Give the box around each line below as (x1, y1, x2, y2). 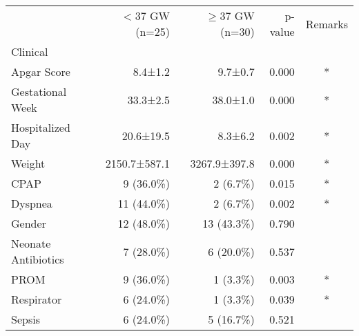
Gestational (11, 83, 67, 99)
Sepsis (11, 311, 40, 327)
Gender (11, 215, 46, 231)
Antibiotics (11, 251, 64, 267)
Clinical (11, 43, 48, 59)
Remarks (305, 15, 348, 32)
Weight (11, 155, 46, 171)
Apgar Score (11, 63, 70, 79)
